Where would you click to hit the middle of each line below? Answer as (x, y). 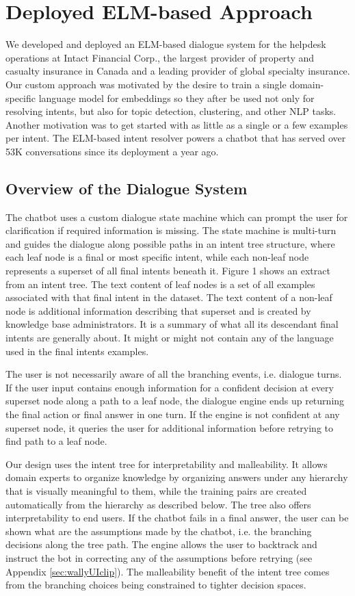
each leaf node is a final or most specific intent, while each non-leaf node (157, 257)
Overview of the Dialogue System (127, 188)
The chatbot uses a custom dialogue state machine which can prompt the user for (177, 217)
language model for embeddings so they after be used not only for (176, 98)
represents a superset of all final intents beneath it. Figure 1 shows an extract (168, 271)
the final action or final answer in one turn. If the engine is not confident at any (173, 414)
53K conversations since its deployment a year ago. (112, 151)
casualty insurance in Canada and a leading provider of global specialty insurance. (178, 71)
